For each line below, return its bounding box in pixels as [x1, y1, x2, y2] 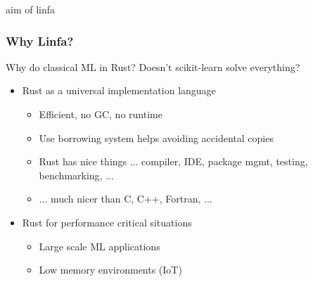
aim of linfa [6, 2, 56, 16]
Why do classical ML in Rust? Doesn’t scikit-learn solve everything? [6, 59, 300, 74]
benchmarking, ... [39, 167, 114, 182]
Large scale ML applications [39, 238, 160, 253]
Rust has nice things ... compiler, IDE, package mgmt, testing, [39, 154, 308, 169]
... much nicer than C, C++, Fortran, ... [39, 191, 212, 206]
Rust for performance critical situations [22, 214, 192, 229]
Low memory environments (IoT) [39, 262, 182, 277]
